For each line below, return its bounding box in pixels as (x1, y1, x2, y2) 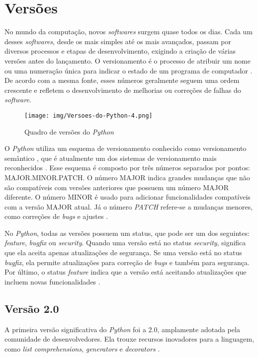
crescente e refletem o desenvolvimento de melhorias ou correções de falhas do (4, 84, 241, 95)
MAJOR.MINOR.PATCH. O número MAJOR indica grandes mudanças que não (4, 172, 250, 182)
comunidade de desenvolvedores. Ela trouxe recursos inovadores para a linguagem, (4, 334, 255, 344)
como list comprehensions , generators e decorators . (4, 343, 160, 354)
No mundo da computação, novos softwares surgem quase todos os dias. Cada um (4, 26, 253, 37)
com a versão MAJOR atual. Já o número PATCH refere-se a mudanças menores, (4, 201, 253, 212)
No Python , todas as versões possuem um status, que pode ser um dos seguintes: (4, 227, 250, 238)
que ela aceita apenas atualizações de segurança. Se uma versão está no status (4, 247, 242, 258)
